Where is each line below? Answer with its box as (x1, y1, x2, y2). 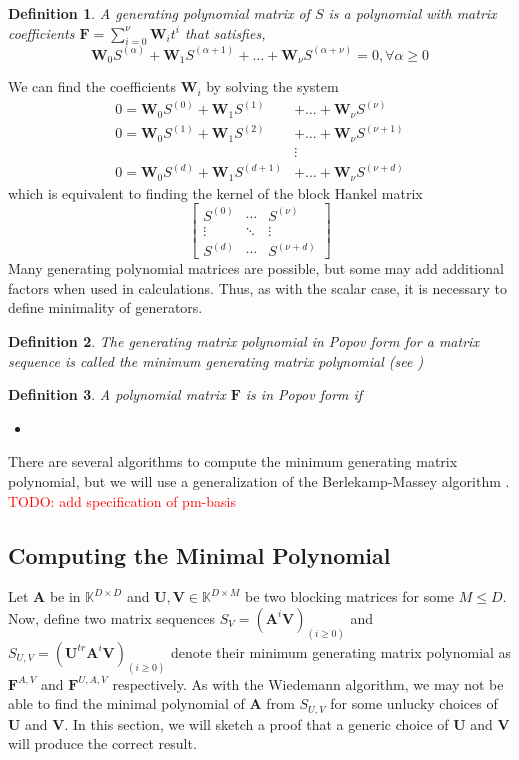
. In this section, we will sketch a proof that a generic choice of (64, 713, 449, 734)
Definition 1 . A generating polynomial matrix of (8, 3, 310, 23)
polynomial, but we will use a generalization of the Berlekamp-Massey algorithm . (8, 470, 510, 491)
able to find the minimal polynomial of (8, 693, 245, 714)
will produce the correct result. (8, 733, 197, 754)
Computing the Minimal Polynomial (8, 539, 391, 570)
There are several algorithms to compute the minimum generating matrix (8, 451, 458, 472)
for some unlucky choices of (330, 693, 498, 714)
